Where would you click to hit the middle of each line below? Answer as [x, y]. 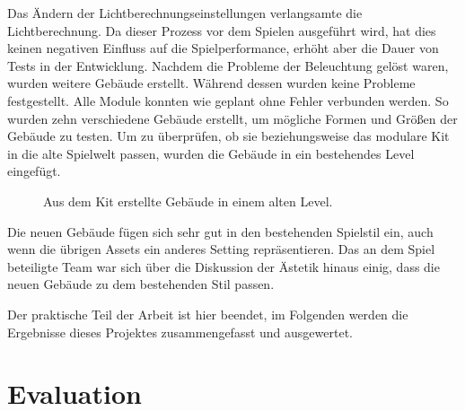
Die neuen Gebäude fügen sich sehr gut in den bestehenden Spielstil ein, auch [220, 231]
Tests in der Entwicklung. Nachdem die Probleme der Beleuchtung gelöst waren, [228, 65]
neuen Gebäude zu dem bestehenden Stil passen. [141, 284]
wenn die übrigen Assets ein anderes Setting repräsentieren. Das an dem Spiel [221, 249]
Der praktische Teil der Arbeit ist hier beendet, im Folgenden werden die [208, 314]
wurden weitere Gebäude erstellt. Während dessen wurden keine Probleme [211, 83]
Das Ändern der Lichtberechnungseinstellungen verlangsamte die [185, 13]
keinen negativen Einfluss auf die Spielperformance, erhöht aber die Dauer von [223, 48]
